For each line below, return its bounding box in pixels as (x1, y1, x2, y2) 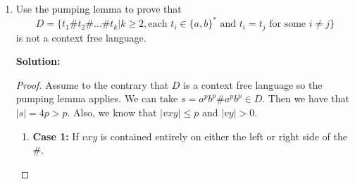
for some (269, 19, 306, 30)
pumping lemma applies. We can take (15, 91, 178, 106)
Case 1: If (32, 128, 79, 143)
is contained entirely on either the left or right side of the (100, 128, 347, 143)
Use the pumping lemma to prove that (15, 1, 182, 16)
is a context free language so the (183, 77, 323, 92)
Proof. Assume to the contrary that (15, 77, 169, 92)
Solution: (15, 54, 61, 68)
